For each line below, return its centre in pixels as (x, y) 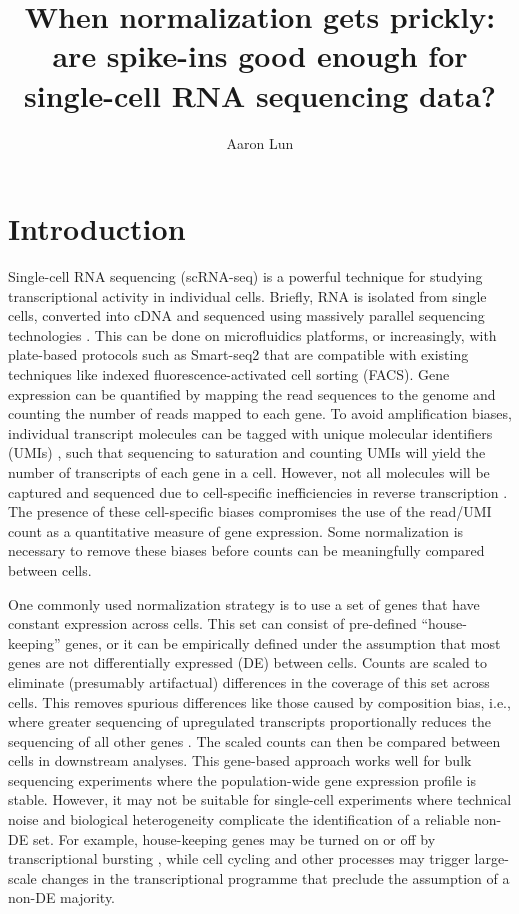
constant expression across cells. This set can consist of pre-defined (212, 623)
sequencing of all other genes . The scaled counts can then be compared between (254, 740)
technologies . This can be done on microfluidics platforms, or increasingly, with (252, 334)
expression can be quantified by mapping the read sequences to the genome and (252, 393)
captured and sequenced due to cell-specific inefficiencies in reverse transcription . (258, 491)
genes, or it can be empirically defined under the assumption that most (283, 642)
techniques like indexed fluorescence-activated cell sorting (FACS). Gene (229, 374)
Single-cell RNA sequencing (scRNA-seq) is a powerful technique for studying (245, 276)
